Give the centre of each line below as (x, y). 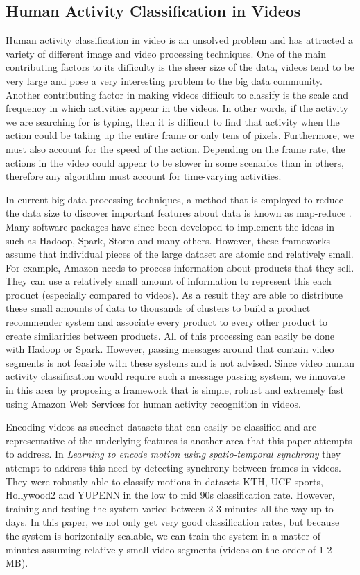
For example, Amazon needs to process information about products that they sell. (180, 267)
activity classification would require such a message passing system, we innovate (175, 376)
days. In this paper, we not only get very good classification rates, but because (173, 522)
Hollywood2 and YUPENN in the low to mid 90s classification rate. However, (170, 495)
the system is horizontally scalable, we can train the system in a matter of (163, 535)
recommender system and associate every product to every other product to (167, 322)
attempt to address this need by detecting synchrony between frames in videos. (173, 468)
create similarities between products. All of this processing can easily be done (170, 335)
